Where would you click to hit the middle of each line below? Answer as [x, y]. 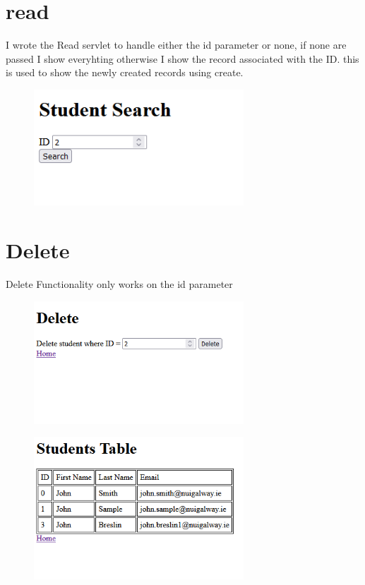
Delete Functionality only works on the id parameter [119, 284]
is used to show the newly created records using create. [125, 72]
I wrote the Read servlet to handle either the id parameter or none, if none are [176, 45]
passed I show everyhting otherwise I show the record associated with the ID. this [182, 58]
